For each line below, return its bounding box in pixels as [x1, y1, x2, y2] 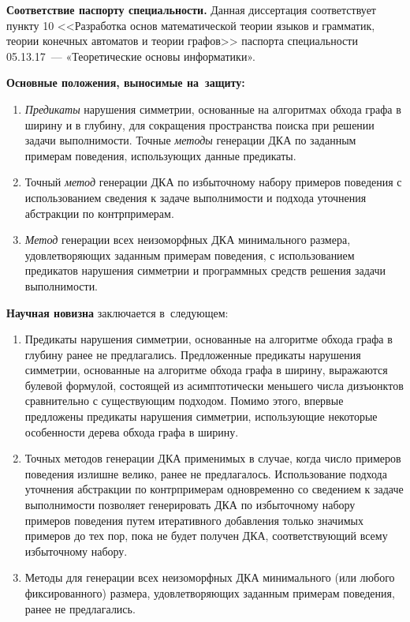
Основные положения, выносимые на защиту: [6, 74, 245, 91]
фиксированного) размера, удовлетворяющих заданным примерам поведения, [24, 585, 395, 601]
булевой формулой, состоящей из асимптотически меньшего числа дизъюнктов [24, 377, 404, 393]
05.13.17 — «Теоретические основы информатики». [6, 47, 255, 64]
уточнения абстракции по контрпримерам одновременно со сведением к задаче [24, 481, 404, 497]
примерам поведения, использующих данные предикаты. [24, 147, 296, 163]
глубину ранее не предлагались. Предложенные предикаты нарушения [24, 346, 361, 362]
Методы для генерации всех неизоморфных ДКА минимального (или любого [24, 569, 395, 586]
